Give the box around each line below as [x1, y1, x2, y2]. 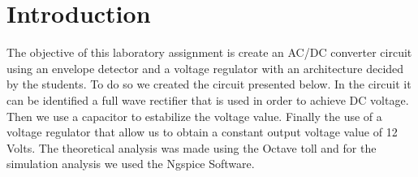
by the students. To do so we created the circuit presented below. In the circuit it [6, 76, 412, 93]
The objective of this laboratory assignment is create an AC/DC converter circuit [6, 44, 412, 61]
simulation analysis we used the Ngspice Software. [6, 155, 255, 172]
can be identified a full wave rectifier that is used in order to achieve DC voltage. [6, 91, 409, 108]
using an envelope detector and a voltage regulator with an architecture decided [6, 59, 404, 76]
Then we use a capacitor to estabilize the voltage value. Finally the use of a [6, 107, 382, 124]
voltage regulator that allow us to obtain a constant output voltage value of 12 [6, 123, 398, 140]
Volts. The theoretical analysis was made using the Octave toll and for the [6, 139, 377, 156]
